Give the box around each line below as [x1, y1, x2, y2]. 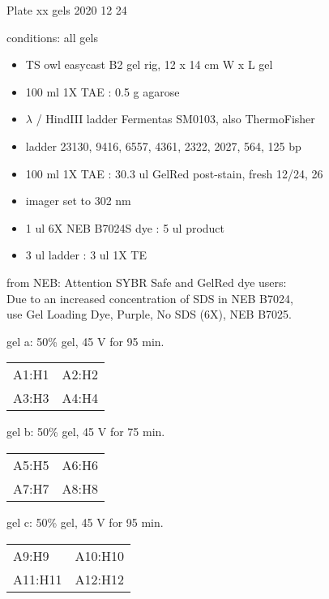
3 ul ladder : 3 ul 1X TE [25, 246, 147, 263]
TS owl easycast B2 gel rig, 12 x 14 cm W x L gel [25, 56, 273, 73]
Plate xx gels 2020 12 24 [6, 2, 127, 18]
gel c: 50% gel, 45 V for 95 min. [6, 513, 164, 530]
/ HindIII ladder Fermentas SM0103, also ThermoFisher [36, 110, 315, 127]
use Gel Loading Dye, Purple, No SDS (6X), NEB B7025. [6, 306, 292, 323]
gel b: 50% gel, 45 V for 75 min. [6, 423, 165, 440]
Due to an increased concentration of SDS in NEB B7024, [6, 289, 293, 306]
